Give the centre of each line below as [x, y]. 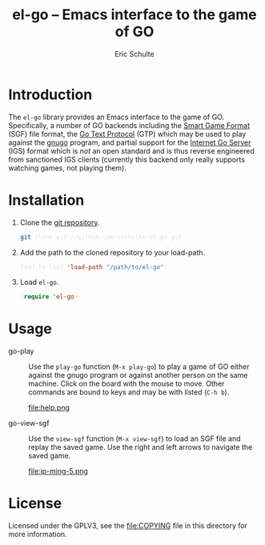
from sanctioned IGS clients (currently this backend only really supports [127, 159]
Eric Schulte [135, 54]
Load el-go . [39, 283]
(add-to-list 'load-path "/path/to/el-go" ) [94, 267]
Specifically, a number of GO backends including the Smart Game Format [129, 125]
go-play [21, 351]
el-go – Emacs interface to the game [135, 15]
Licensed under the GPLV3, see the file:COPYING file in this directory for [128, 526]
